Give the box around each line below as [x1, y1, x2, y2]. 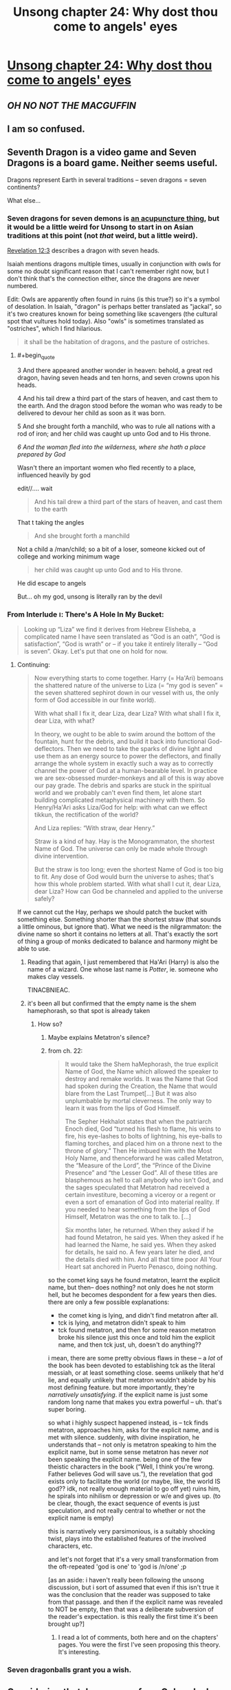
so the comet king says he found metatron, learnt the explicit [47, 1276, 220, 1285]
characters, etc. [47, 1542, 93, 1550]
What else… [7, 196, 41, 204]
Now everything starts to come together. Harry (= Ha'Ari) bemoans [34, 674, 223, 683]
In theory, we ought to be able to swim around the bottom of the [34, 730, 216, 738]
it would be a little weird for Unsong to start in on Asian [7, 222, 194, 232]
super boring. [47, 1405, 87, 1414]
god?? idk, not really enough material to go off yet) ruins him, [47, 1485, 221, 1493]
